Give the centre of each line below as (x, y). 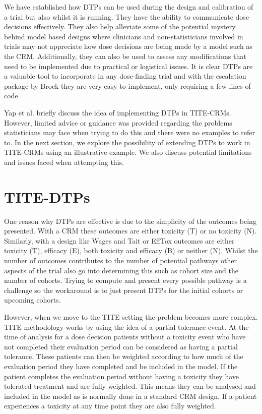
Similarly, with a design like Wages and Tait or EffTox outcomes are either (119, 240)
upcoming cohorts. (32, 300)
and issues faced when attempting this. (64, 162)
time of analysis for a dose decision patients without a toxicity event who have (125, 337)
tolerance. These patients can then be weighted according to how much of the (124, 356)
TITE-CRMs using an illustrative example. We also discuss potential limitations (128, 152)
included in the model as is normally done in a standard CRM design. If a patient (130, 396)
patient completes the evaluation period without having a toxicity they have (122, 376)
